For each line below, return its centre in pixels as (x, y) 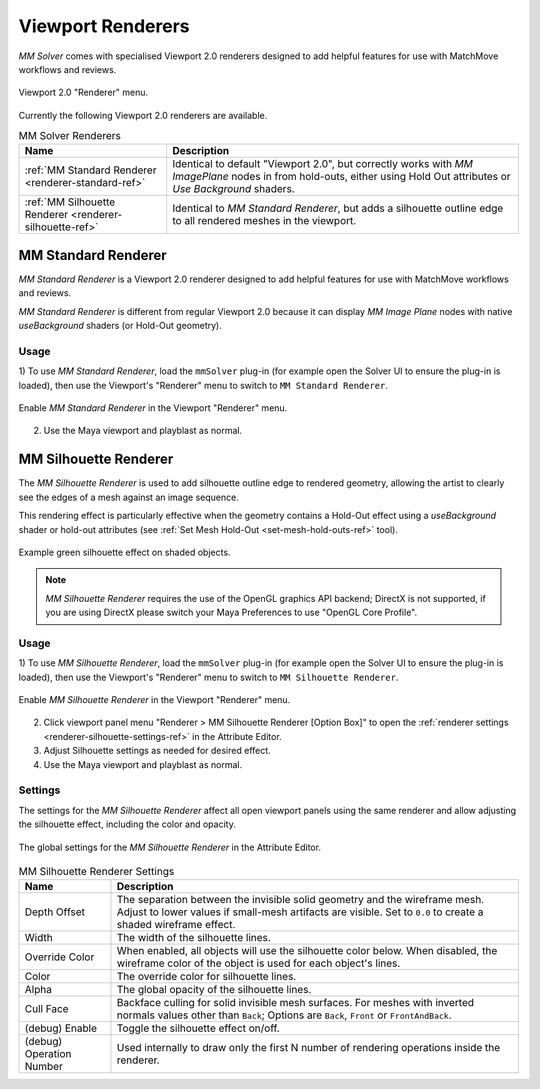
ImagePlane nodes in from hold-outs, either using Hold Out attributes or (341, 177)
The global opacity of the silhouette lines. (214, 990)
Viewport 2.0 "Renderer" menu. (83, 92)
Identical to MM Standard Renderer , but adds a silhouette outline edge (338, 208)
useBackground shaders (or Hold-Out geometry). (120, 326)
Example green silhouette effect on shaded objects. (124, 552)
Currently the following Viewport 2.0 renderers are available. (143, 115)
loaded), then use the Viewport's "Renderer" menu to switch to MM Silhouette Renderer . (208, 677)
